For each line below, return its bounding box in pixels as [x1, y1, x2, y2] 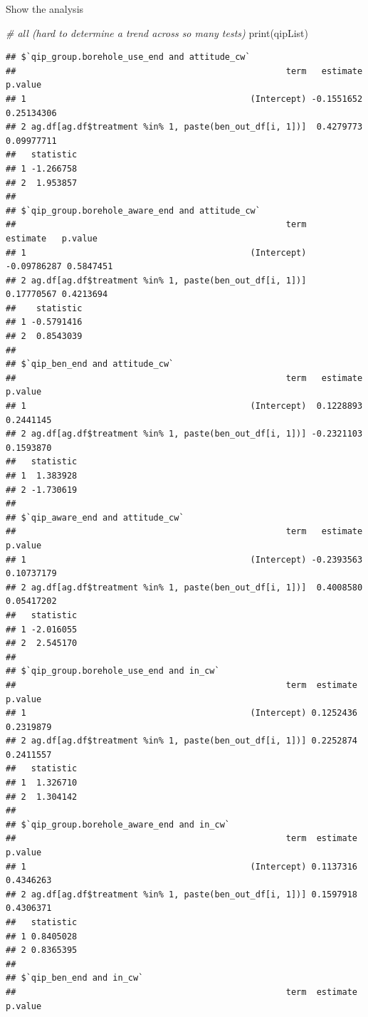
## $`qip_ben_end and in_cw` [6, 973, 144, 984]
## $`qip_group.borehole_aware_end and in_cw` [6, 819, 230, 830]
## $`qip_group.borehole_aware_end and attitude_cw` [6, 205, 261, 216]
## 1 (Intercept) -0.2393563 [6, 554, 363, 565]
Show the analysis [6, 1, 84, 16]
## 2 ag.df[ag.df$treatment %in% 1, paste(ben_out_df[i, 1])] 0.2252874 [6, 736, 357, 746]
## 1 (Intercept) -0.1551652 [6, 93, 363, 104]
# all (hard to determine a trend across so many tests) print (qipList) [6, 25, 308, 40]
